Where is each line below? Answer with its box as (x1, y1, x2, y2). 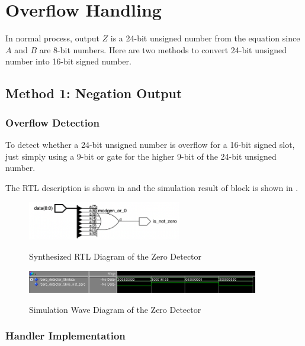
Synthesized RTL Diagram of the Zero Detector (29, 250, 202, 262)
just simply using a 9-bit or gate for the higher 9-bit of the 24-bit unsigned (5, 150, 277, 162)
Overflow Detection (5, 115, 99, 130)
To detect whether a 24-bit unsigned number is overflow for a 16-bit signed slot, (5, 138, 295, 150)
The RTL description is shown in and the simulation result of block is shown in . (5, 181, 298, 193)
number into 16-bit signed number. (5, 55, 131, 67)
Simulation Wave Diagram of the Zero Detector (29, 303, 201, 315)
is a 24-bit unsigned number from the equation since (110, 32, 300, 44)
